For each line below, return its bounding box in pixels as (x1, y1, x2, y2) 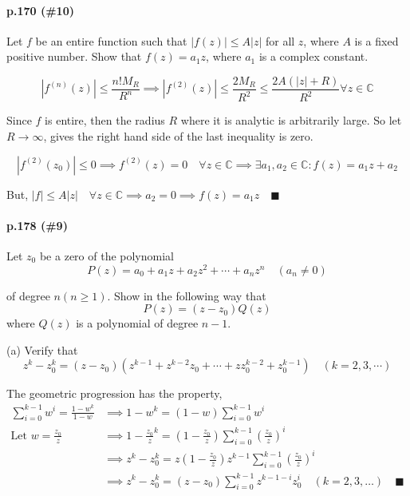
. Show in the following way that (107, 287, 266, 304)
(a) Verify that (6, 341, 78, 358)
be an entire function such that (35, 32, 187, 49)
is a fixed (354, 32, 399, 49)
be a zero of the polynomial (39, 247, 174, 264)
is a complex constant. (258, 48, 369, 65)
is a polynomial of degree (76, 315, 199, 331)
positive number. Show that (6, 48, 142, 65)
